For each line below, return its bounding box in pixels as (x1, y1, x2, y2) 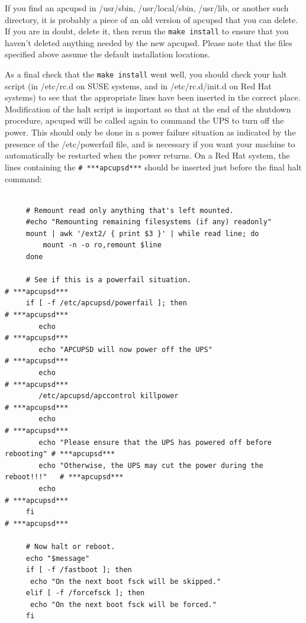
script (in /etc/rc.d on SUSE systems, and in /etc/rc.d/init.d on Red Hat (5, 79, 272, 92)
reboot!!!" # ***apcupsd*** (5, 473, 124, 482)
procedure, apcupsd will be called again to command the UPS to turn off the (5, 114, 284, 127)
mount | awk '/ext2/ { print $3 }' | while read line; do (25, 229, 259, 238)
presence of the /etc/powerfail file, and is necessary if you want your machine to (5, 137, 295, 150)
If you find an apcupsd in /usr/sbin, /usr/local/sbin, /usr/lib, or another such (5, 2, 289, 14)
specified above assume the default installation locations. (5, 48, 210, 60)
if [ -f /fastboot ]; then (25, 566, 132, 574)
